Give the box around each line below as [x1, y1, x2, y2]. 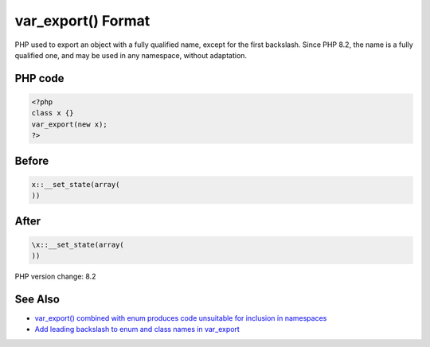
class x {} [31, 108, 74, 118]
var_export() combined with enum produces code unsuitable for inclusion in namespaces [34, 313, 327, 322]
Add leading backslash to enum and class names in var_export [34, 325, 240, 334]
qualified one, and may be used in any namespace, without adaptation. [14, 50, 247, 60]
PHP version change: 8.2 [14, 271, 96, 282]
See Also [14, 292, 60, 306]
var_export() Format [14, 12, 150, 29]
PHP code [14, 72, 64, 85]
